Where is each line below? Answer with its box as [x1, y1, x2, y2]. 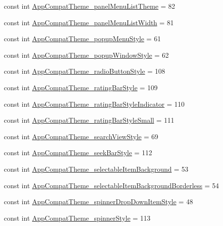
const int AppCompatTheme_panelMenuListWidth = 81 [4, 17, 174, 27]
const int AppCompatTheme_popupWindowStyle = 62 [4, 49, 169, 60]
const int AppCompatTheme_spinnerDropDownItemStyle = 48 [4, 196, 193, 207]
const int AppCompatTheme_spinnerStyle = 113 [4, 212, 151, 223]
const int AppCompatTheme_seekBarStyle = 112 [4, 147, 152, 158]
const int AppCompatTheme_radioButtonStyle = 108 [4, 66, 165, 76]
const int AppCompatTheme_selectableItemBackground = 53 [4, 163, 189, 174]
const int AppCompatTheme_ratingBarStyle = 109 [4, 82, 158, 92]
